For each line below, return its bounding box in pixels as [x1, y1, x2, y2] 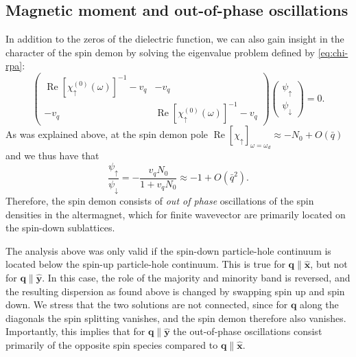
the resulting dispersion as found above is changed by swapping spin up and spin [5, 284, 345, 298]
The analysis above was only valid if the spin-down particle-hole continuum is [5, 243, 331, 257]
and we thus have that [5, 148, 99, 163]
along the [300, 297, 339, 312]
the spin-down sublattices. [5, 220, 115, 235]
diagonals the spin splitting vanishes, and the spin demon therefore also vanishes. [5, 310, 346, 325]
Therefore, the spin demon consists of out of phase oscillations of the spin [5, 194, 314, 208]
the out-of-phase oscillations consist [173, 324, 322, 338]
